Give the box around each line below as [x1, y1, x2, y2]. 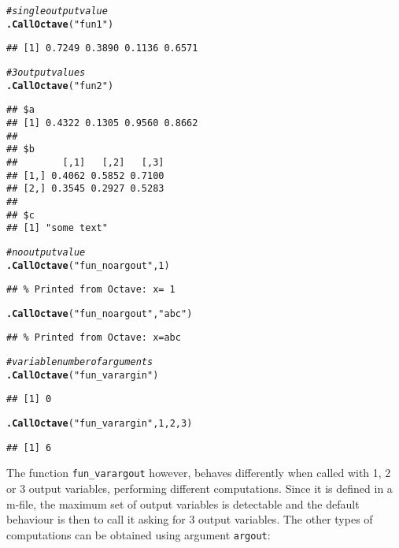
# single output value [6, 6, 108, 17]
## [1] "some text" [6, 222, 108, 234]
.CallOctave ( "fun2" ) [6, 80, 114, 91]
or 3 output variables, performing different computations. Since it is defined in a [6, 480, 393, 497]
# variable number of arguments [6, 356, 153, 368]
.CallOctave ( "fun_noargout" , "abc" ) [6, 308, 193, 319]
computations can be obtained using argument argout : [6, 526, 271, 542]
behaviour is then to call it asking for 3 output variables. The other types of [6, 511, 373, 527]
